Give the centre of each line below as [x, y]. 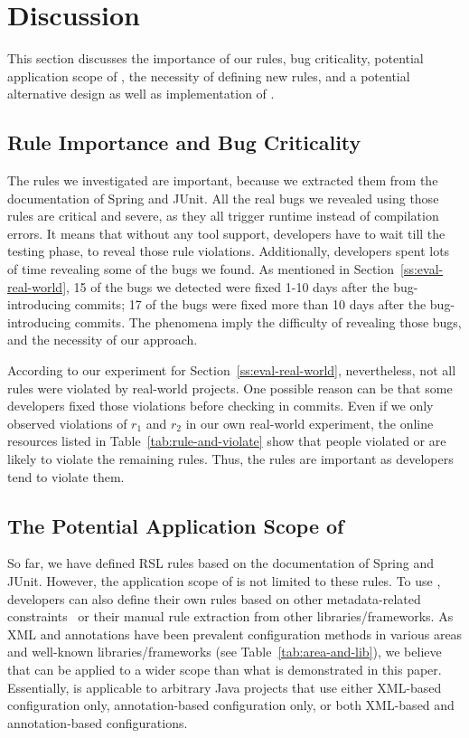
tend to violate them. [66, 476]
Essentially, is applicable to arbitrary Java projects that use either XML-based [225, 687]
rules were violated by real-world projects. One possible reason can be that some [230, 388]
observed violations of [67, 423]
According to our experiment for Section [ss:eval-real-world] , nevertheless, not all [232, 370]
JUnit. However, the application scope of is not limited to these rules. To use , [224, 581]
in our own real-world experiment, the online [310, 423]
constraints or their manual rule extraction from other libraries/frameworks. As [230, 616]
